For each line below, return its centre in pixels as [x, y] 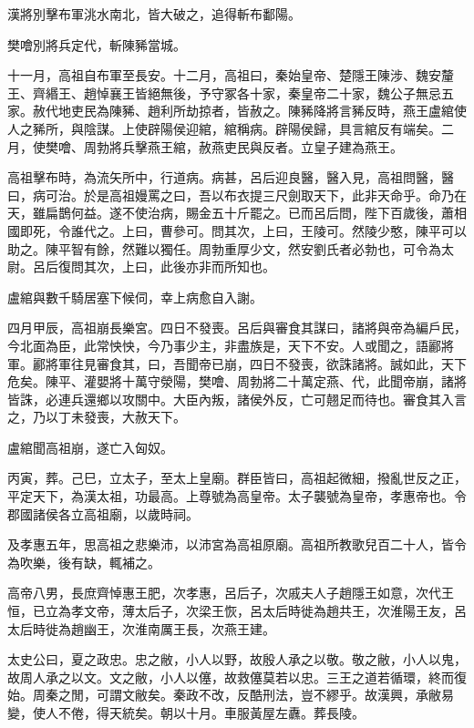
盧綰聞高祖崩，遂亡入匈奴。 [90, 447]
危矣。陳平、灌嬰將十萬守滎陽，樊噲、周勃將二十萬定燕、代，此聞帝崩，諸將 [237, 381]
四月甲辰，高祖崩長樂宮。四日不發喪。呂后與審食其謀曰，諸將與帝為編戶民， [237, 328]
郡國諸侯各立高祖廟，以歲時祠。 [103, 513]
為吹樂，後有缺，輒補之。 [84, 562]
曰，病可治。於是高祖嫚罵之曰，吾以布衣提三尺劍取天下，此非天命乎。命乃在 [237, 195]
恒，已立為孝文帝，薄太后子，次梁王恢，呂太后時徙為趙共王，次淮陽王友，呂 [237, 611]
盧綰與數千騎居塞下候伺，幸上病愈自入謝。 [135, 297]
